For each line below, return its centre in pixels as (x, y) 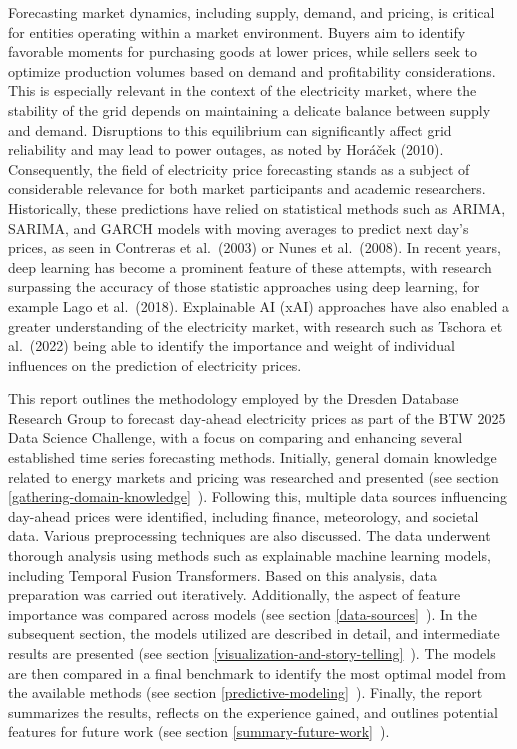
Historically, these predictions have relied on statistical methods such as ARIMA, (257, 207)
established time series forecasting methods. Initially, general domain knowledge (252, 457)
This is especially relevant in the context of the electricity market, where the (242, 90)
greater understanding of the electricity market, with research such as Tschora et (255, 325)
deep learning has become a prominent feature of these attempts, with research (250, 266)
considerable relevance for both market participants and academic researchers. (247, 188)
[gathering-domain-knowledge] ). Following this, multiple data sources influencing (258, 496)
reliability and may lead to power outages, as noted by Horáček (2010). (226, 149)
